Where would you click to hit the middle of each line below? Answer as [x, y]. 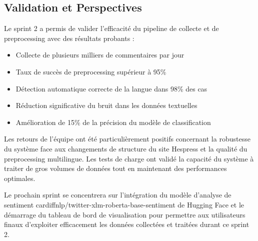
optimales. [20, 178]
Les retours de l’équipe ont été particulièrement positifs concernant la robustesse [127, 139]
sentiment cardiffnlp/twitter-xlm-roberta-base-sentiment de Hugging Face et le [124, 204]
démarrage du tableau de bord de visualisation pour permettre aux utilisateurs [125, 214]
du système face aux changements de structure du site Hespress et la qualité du [126, 148]
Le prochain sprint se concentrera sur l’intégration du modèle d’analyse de [118, 195]
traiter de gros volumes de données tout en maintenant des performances [115, 168]
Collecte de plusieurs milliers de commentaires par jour [100, 55]
